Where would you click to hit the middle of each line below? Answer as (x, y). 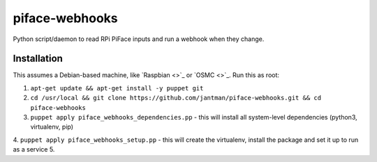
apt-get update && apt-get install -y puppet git (117, 88)
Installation (38, 59)
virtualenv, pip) (52, 127)
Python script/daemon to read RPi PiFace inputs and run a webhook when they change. (139, 39)
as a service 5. (34, 149)
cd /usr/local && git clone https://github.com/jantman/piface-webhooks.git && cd (176, 98)
